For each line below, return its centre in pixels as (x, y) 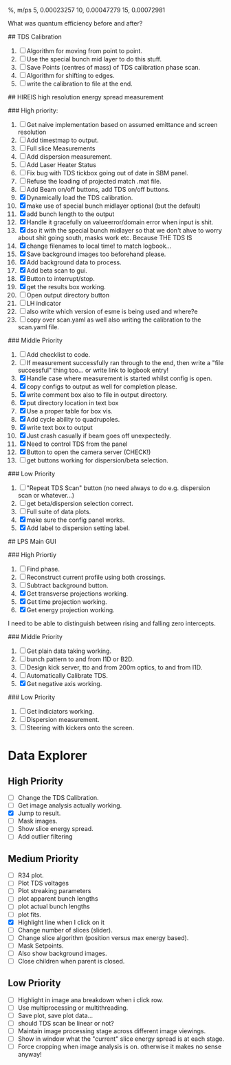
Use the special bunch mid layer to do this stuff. (94, 59)
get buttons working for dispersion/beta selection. (98, 460)
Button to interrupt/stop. (60, 279)
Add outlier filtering (45, 837)
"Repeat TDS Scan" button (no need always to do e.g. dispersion (118, 488)
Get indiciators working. (60, 711)
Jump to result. (39, 813)
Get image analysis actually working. (70, 805)
